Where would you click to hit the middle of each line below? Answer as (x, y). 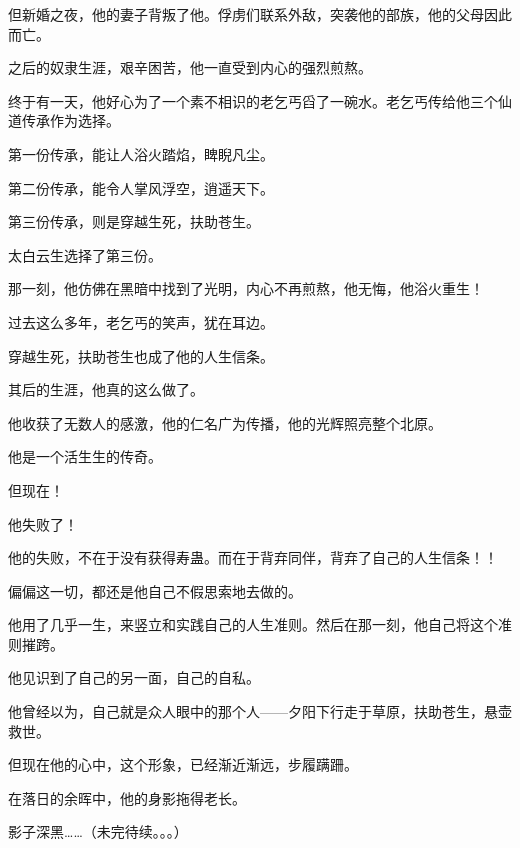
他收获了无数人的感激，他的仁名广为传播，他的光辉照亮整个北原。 (225, 422)
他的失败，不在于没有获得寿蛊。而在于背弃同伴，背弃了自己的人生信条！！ (253, 557)
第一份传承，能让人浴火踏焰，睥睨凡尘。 (141, 153)
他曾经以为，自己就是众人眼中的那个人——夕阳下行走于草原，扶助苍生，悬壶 (260, 711)
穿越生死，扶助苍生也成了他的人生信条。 (141, 355)
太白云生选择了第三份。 (85, 254)
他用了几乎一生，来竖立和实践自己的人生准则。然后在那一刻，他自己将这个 (253, 624)
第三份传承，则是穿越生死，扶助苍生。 (134, 221)
